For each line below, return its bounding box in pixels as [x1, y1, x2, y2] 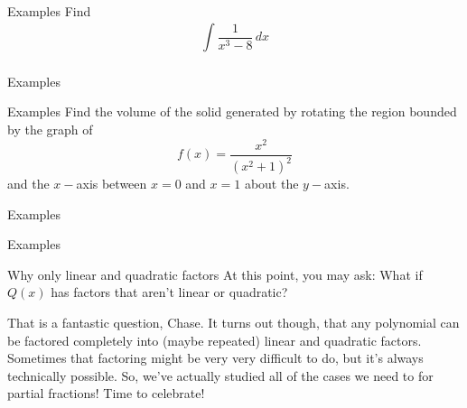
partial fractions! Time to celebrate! [7, 384, 205, 403]
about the [244, 174, 299, 193]
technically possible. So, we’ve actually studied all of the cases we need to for [7, 366, 434, 385]
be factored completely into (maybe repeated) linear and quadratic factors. [7, 330, 422, 349]
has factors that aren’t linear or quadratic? [51, 283, 288, 301]
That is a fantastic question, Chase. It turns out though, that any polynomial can [7, 313, 460, 332]
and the [7, 174, 50, 193]
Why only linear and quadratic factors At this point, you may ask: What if [7, 264, 423, 283]
